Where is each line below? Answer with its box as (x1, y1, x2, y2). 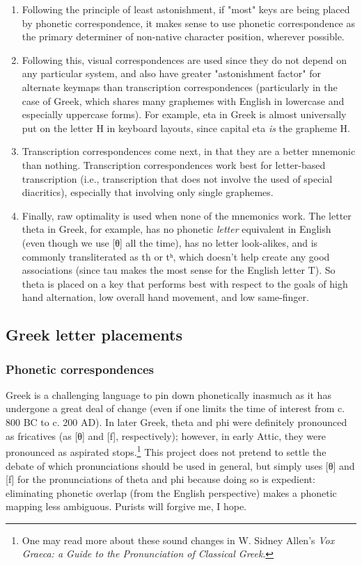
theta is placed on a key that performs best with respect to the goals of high (22, 276, 348, 290)
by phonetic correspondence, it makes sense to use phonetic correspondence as (22, 15, 355, 30)
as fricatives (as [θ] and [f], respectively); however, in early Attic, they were (6, 428, 326, 443)
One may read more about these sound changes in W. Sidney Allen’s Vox (22, 532, 335, 547)
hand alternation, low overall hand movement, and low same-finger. (22, 290, 309, 304)
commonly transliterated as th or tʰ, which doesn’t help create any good (22, 249, 330, 263)
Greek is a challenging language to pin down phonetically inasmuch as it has (6, 387, 331, 402)
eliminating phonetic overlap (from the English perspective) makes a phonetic (6, 485, 337, 500)
